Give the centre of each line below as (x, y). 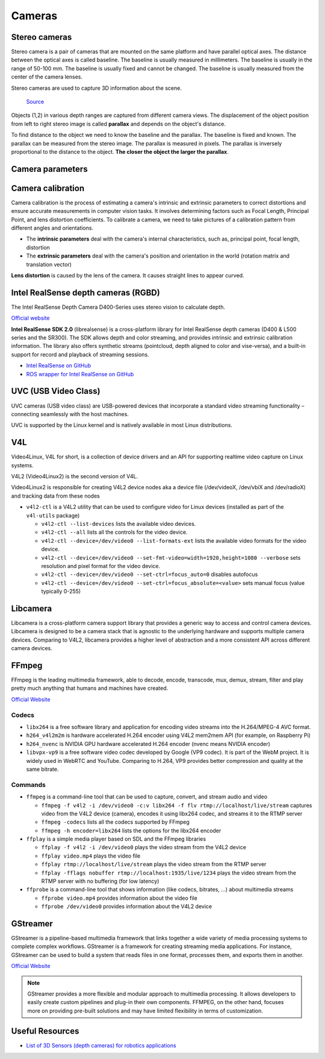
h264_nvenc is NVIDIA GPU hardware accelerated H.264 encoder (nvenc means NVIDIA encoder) (148, 744)
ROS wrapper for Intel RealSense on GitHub (80, 374)
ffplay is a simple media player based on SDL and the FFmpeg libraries (116, 839)
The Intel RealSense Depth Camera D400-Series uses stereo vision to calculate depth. (118, 307)
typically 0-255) (61, 592)
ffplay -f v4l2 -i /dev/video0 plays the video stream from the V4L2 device (144, 847)
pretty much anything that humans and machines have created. (90, 688)
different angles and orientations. (52, 228)
